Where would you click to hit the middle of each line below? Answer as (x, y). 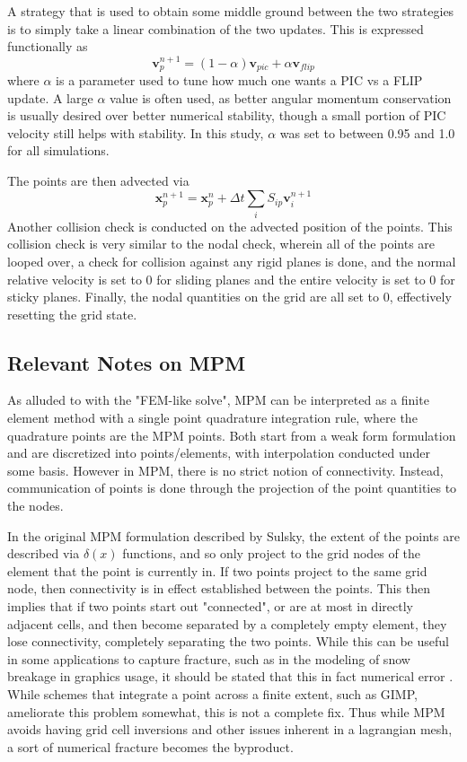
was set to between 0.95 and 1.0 (367, 132)
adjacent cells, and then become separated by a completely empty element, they (227, 623)
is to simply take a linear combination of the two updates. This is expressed (216, 28)
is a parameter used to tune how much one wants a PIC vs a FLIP (239, 80)
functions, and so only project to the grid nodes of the (271, 553)
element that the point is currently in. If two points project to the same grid (217, 570)
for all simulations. (58, 150)
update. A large (50, 97)
